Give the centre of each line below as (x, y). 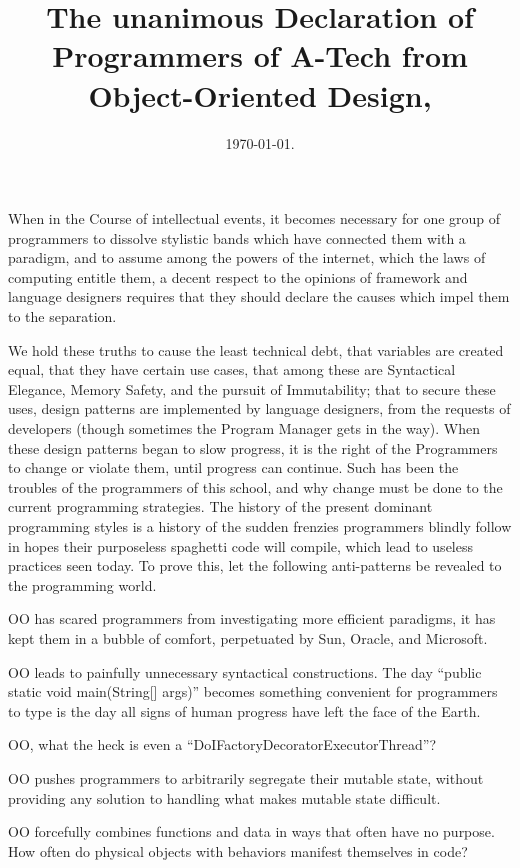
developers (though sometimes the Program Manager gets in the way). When (244, 428)
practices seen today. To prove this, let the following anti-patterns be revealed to (255, 565)
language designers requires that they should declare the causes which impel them (259, 296)
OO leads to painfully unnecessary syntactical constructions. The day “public (245, 671)
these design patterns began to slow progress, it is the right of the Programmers (253, 447)
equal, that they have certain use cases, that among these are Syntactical (232, 369)
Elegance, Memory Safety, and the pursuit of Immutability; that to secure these (252, 388)
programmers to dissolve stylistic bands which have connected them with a (237, 237)
